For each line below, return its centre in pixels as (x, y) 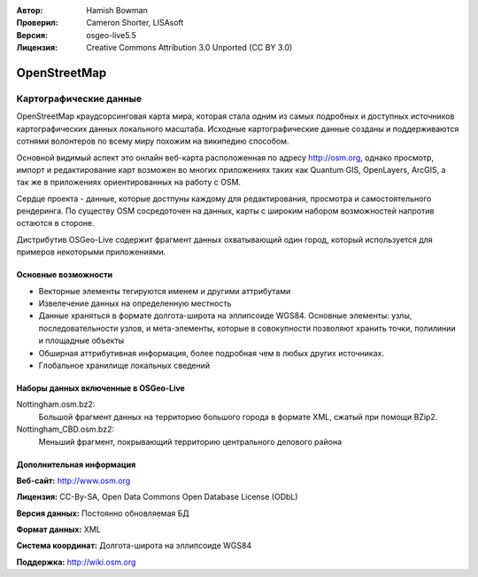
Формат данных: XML (58, 530)
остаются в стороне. (55, 223)
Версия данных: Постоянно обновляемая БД (103, 513)
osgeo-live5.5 (111, 35)
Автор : (30, 10)
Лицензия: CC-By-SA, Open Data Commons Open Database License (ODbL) (157, 497)
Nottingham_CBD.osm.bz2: (66, 429)
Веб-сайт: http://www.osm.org (73, 480)
